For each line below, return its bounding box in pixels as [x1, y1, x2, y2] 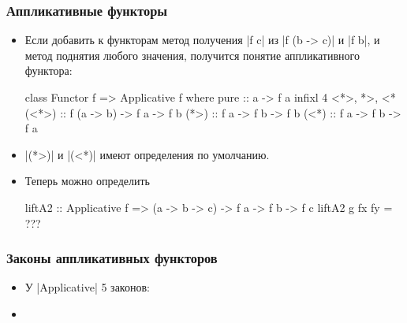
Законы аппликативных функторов [6, 248, 218, 268]
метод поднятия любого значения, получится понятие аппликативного [24, 46, 360, 63]
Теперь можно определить [24, 173, 150, 189]
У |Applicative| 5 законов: [24, 279, 150, 295]
